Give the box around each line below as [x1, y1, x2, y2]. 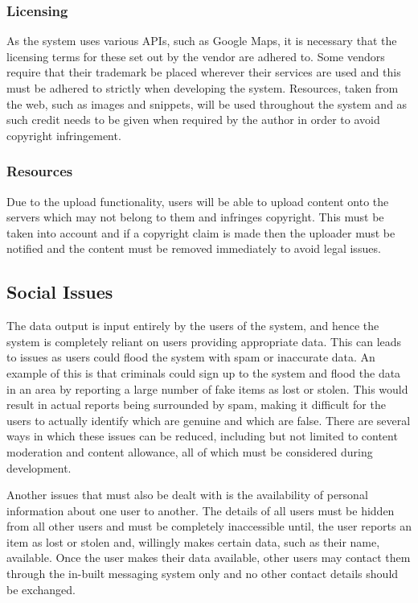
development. [6, 459, 72, 476]
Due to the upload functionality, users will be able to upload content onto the [6, 192, 389, 209]
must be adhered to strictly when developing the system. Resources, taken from [6, 80, 399, 96]
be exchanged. [6, 580, 76, 597]
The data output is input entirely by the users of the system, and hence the [6, 317, 379, 334]
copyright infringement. [6, 126, 121, 143]
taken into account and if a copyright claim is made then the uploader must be [6, 224, 395, 241]
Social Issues [6, 279, 113, 304]
